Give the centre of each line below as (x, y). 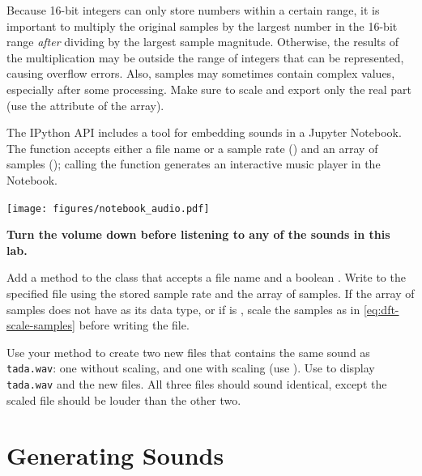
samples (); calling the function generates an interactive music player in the (194, 164)
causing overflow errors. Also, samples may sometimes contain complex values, (201, 73)
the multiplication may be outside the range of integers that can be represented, (205, 57)
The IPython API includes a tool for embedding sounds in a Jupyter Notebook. (204, 132)
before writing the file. (134, 325)
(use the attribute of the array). (85, 105)
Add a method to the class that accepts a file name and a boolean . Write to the (206, 277)
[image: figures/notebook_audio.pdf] (108, 208)
